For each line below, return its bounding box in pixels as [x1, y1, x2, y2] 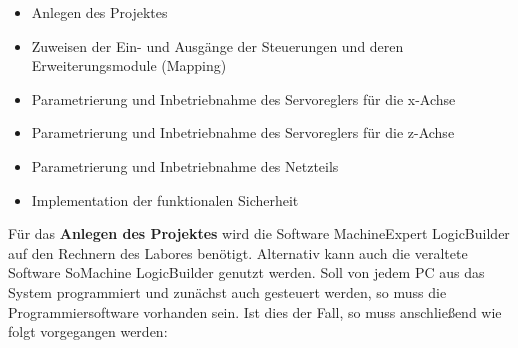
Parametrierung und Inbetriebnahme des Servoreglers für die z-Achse [31, 122, 455, 143]
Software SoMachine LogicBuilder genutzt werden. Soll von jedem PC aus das [8, 262, 485, 283]
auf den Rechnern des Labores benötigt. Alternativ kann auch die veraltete [8, 242, 468, 263]
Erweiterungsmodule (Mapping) [31, 55, 227, 76]
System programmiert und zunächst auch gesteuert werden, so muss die [8, 281, 447, 302]
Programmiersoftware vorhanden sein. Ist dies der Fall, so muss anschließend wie [8, 301, 502, 322]
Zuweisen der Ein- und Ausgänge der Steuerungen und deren [31, 35, 404, 56]
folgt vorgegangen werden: [8, 321, 168, 342]
